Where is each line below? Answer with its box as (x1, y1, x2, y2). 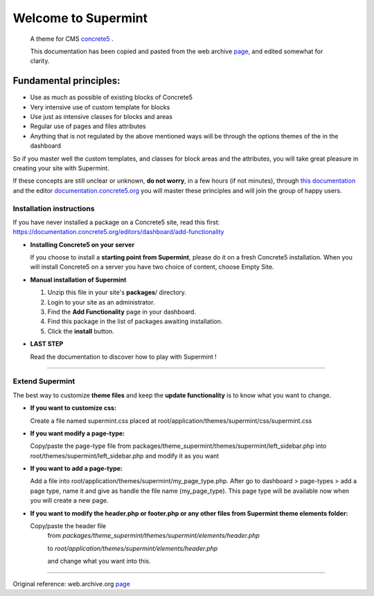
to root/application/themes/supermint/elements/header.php (47, 544, 218, 552)
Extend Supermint (12, 377, 75, 386)
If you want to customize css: (30, 404, 117, 412)
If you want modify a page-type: (30, 429, 125, 437)
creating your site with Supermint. (12, 163, 110, 172)
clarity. (30, 57, 50, 65)
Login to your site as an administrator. (47, 298, 155, 306)
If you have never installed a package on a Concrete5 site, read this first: (12, 218, 220, 226)
